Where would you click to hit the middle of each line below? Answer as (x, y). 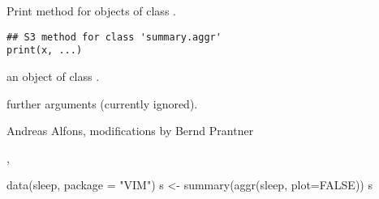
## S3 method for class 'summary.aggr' (114, 37)
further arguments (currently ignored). (102, 103)
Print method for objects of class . (91, 11)
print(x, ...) (45, 51)
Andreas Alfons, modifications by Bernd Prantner (130, 131)
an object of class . (53, 76)
